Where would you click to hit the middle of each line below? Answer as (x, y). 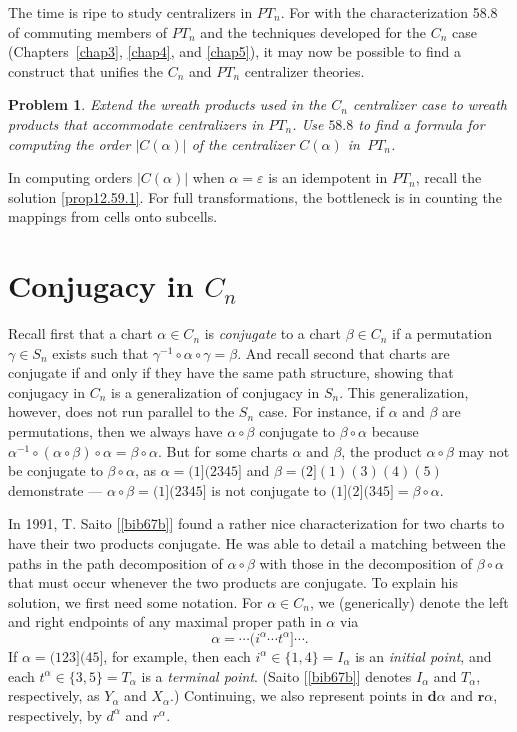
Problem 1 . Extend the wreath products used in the (167, 104)
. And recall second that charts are (343, 352)
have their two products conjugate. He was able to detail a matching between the (257, 543)
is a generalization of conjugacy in (215, 391)
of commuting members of (88, 31)
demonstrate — (55, 489)
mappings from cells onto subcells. (113, 216)
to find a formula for (421, 123)
